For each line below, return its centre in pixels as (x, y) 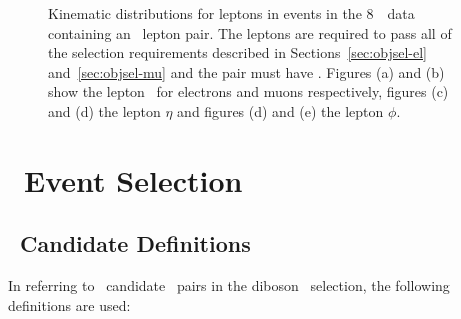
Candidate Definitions (135, 243)
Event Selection (133, 179)
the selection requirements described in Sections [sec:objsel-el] (237, 52)
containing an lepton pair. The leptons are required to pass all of (250, 32)
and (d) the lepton (104, 110)
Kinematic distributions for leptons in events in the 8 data (231, 13)
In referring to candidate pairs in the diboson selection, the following (229, 285)
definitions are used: (69, 304)
